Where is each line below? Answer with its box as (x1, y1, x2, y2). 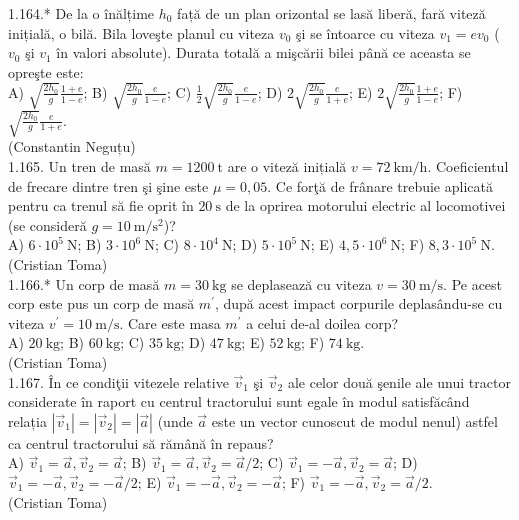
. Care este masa (119, 312, 221, 333)
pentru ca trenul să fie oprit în (8, 195, 194, 216)
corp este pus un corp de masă (8, 293, 195, 314)
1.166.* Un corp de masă (8, 273, 160, 294)
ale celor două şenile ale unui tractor (287, 371, 511, 392)
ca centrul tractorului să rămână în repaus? (8, 432, 274, 453)
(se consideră (8, 214, 87, 235)
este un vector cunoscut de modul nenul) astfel (211, 410, 498, 431)
